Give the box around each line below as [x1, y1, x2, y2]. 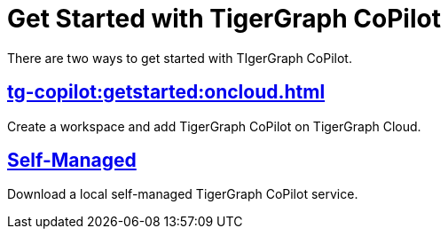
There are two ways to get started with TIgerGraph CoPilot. [7, 50, 352, 66]
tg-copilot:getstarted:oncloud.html [7, 81, 326, 104]
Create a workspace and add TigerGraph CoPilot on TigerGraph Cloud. [7, 118, 421, 134]
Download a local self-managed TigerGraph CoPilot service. [7, 186, 358, 202]
